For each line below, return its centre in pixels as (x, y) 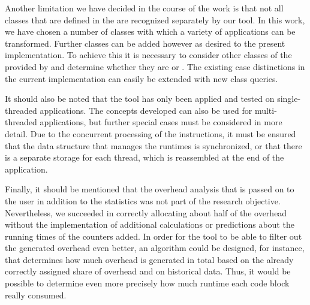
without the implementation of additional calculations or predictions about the (150, 224)
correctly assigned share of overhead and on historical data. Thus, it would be (148, 271)
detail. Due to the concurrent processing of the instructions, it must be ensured (151, 133)
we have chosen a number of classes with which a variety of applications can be (150, 31)
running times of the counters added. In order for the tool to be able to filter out (154, 236)
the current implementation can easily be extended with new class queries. (142, 78)
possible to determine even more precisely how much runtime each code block (147, 283)
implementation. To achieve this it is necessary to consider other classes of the (148, 55)
